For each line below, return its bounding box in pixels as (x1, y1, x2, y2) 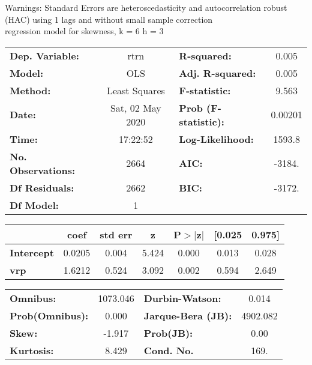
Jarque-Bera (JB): (143, 308, 232, 322)
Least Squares (106, 83, 165, 97)
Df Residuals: (10, 180, 74, 195)
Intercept (10, 245, 54, 259)
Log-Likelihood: (179, 131, 254, 146)
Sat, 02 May (110, 100, 161, 115)
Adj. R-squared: (179, 65, 256, 80)
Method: (10, 83, 51, 97)
